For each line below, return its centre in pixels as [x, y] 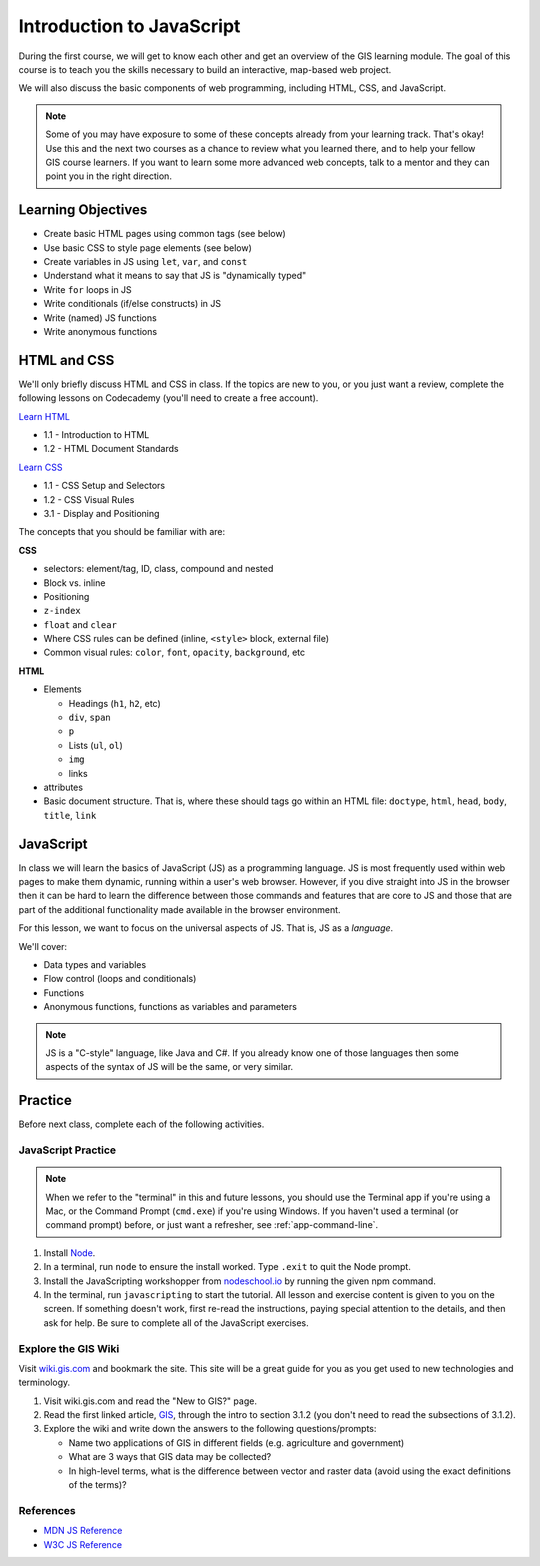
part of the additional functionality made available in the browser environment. [179, 909]
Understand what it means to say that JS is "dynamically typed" [175, 276]
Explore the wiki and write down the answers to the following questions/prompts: [210, 1429]
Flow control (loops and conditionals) [120, 979]
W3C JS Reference [83, 1544]
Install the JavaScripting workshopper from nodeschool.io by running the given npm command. [240, 1281]
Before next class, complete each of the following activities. [141, 1124]
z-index [62, 611]
